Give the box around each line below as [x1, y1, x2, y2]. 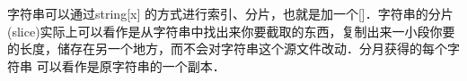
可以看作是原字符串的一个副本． [36, 56, 225, 75]
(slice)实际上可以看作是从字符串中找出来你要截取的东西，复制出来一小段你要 [7, 21, 455, 40]
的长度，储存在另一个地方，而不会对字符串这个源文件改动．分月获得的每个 [7, 39, 447, 58]
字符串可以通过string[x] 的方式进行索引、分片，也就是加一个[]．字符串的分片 [7, 4, 454, 22]
